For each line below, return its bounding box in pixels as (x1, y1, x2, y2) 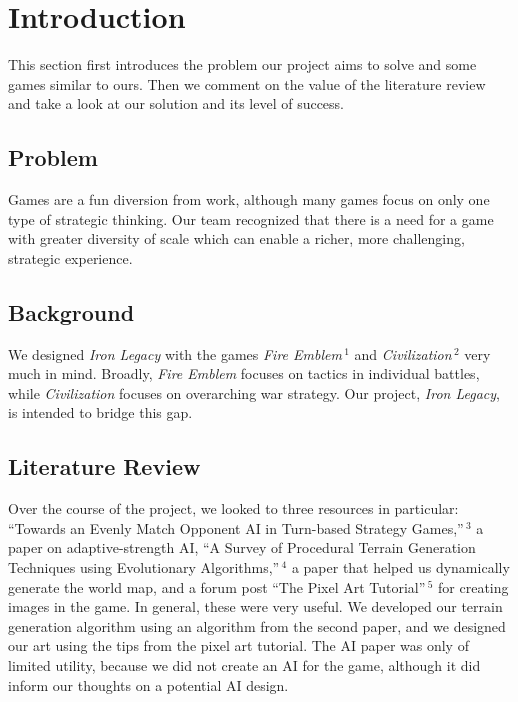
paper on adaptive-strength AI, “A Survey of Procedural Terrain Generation (8, 537, 476, 558)
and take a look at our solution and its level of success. (8, 93, 345, 114)
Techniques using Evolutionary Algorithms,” (8, 557, 280, 578)
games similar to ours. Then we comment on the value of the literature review (8, 73, 486, 94)
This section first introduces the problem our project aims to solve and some (8, 54, 477, 75)
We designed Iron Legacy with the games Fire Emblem (8, 343, 342, 364)
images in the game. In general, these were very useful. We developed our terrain (8, 596, 503, 617)
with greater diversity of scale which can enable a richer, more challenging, (8, 228, 465, 249)
